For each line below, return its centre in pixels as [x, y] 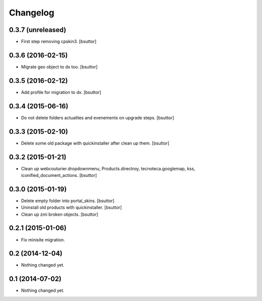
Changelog [32, 13]
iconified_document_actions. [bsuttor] [59, 175]
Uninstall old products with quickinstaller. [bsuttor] [72, 207]
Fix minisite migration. [43, 239]
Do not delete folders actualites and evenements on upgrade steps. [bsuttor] [98, 118]
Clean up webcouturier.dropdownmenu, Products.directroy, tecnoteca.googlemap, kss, [108, 168]
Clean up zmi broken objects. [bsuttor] [60, 214]
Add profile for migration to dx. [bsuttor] [61, 92]
